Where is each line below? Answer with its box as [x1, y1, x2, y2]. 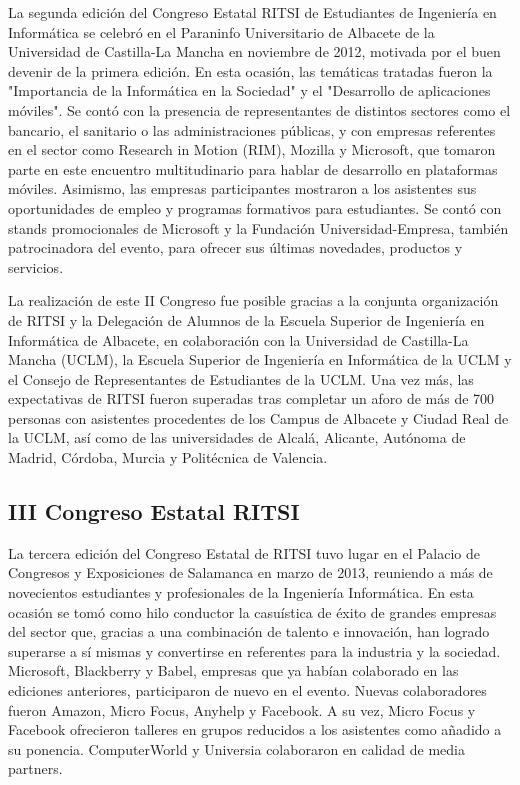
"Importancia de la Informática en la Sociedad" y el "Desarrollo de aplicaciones [8, 80, 491, 101]
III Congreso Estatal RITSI [8, 496, 300, 527]
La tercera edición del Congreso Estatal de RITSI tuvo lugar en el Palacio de [8, 542, 480, 563]
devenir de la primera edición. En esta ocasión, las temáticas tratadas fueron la [8, 60, 493, 81]
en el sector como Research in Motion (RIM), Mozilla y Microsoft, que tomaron [8, 139, 496, 160]
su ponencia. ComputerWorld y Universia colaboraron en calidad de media [8, 738, 465, 759]
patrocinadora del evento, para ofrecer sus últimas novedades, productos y [8, 237, 463, 258]
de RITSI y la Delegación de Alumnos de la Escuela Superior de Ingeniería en [8, 309, 485, 330]
